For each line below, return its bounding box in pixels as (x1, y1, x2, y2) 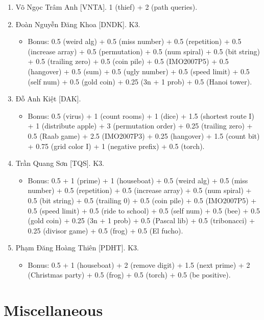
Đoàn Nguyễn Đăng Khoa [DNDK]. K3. (15, 18, 140, 29)
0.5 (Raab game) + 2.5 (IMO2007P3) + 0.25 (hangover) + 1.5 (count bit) (28, 130, 260, 141)
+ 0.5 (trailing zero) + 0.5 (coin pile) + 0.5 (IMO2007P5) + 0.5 (28, 56, 229, 67)
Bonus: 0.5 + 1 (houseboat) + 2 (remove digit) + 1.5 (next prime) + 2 (28, 259, 250, 270)
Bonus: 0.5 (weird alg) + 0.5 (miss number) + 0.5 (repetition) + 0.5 (28, 36, 242, 47)
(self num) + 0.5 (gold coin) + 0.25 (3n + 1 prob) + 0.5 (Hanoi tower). (28, 76, 252, 87)
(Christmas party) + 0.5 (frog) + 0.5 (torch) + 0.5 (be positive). (28, 269, 231, 280)
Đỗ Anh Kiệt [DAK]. (15, 93, 81, 104)
